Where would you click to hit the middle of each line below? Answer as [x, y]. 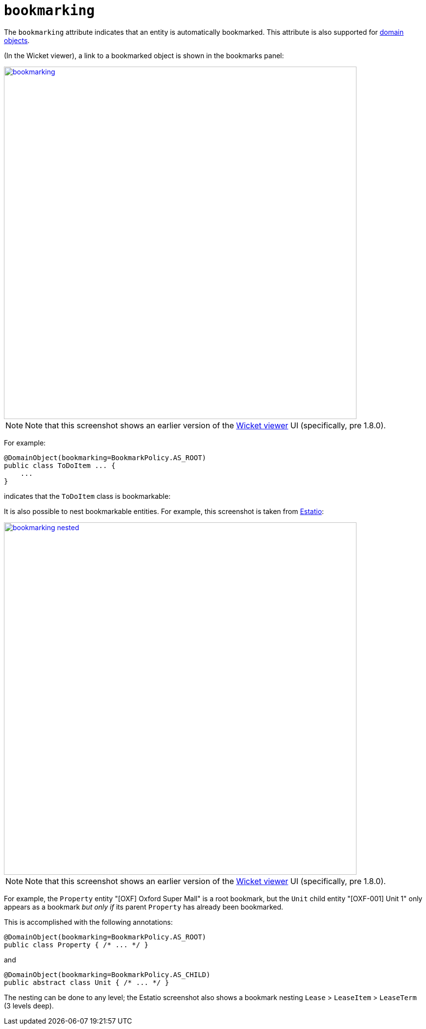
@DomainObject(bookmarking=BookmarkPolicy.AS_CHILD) [107, 974]
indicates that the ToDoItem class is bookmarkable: [87, 496]
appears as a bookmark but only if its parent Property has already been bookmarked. [144, 907]
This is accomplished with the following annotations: [88, 922]
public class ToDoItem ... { [60, 465]
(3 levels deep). [29, 1006]
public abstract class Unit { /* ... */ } [87, 982]
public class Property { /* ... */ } [76, 945]
